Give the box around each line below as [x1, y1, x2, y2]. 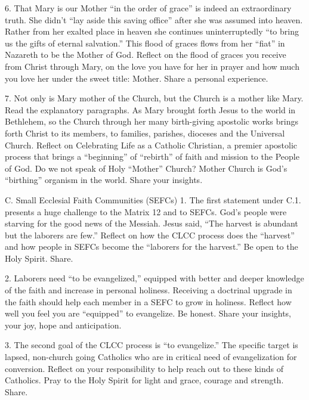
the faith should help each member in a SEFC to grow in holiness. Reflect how [5, 295, 292, 308]
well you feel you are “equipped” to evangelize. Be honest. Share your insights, [5, 307, 292, 320]
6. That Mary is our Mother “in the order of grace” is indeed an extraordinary [5, 2, 292, 14]
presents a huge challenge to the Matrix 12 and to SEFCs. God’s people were [5, 205, 287, 218]
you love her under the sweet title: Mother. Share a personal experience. [5, 72, 268, 84]
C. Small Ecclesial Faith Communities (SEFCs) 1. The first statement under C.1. [5, 193, 301, 206]
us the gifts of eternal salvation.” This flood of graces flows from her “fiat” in [5, 36, 285, 49]
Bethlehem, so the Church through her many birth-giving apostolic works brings [5, 115, 298, 128]
